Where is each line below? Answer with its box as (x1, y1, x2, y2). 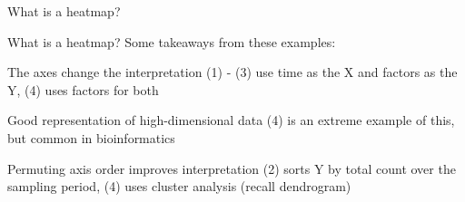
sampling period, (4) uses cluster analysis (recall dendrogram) (7, 177, 351, 196)
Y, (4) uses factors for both (7, 80, 159, 99)
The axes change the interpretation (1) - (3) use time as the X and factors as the (7, 63, 458, 82)
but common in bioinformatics (7, 128, 175, 147)
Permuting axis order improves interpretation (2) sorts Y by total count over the (7, 159, 456, 178)
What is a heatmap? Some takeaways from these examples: (7, 32, 336, 51)
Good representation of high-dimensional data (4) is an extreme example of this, (7, 111, 455, 130)
